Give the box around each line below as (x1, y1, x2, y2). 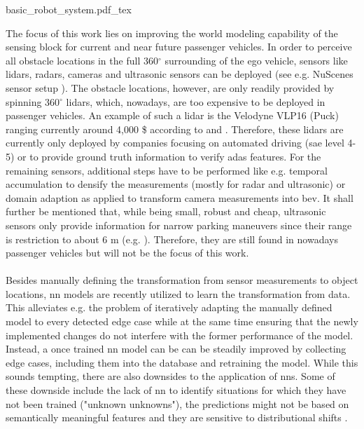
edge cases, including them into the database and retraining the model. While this (6, 355, 358, 369)
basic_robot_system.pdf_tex (6, 2, 132, 16)
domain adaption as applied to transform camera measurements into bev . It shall (6, 190, 353, 205)
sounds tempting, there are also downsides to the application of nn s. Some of (6, 369, 335, 383)
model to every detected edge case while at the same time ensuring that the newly (6, 314, 358, 329)
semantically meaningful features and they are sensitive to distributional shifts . (6, 410, 348, 425)
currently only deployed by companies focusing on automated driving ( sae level (6, 135, 344, 150)
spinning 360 (6, 94, 60, 109)
